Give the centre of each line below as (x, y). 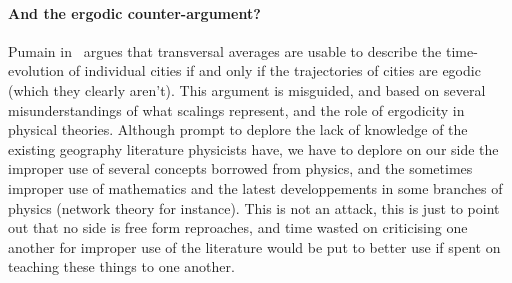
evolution (36, 70)
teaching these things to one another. (121, 266)
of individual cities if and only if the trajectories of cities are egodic (274, 70)
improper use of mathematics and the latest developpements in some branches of (255, 187)
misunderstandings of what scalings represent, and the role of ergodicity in (236, 109)
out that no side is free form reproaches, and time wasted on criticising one (238, 227)
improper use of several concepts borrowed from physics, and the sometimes (240, 168)
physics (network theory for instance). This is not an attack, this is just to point (254, 207)
